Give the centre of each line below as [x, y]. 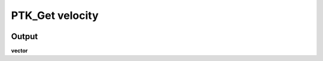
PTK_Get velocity [55, 15]
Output [25, 36]
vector [19, 51]
